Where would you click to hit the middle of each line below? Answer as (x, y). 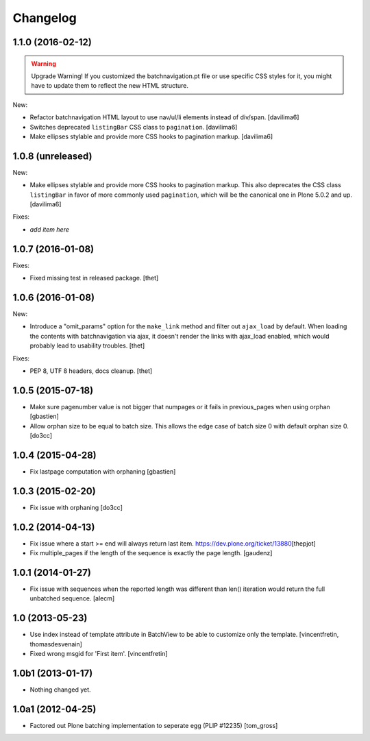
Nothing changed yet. (61, 690)
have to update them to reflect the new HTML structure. (110, 86)
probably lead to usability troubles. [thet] (87, 345)
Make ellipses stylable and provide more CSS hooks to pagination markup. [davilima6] (151, 136)
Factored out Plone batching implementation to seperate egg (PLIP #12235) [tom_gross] (154, 725)
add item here (50, 229)
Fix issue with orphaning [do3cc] (76, 507)
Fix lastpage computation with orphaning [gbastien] (103, 471)
